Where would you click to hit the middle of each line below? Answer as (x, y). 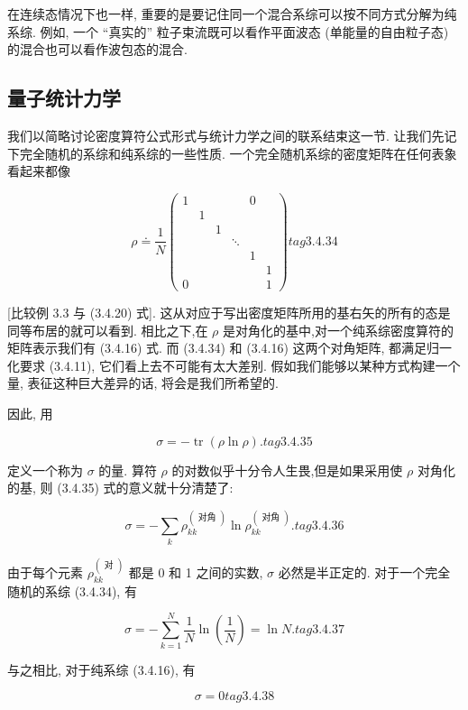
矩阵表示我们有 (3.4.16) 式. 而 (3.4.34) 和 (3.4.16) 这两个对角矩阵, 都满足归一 (230, 348)
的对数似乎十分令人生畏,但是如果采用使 (287, 470)
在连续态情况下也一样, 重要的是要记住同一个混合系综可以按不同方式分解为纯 (232, 14)
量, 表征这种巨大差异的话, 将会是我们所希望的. (143, 383)
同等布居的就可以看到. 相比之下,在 (108, 330)
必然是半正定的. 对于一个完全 (364, 572)
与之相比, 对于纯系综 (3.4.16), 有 (101, 669)
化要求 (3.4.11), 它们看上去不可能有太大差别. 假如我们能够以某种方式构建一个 (234, 365)
